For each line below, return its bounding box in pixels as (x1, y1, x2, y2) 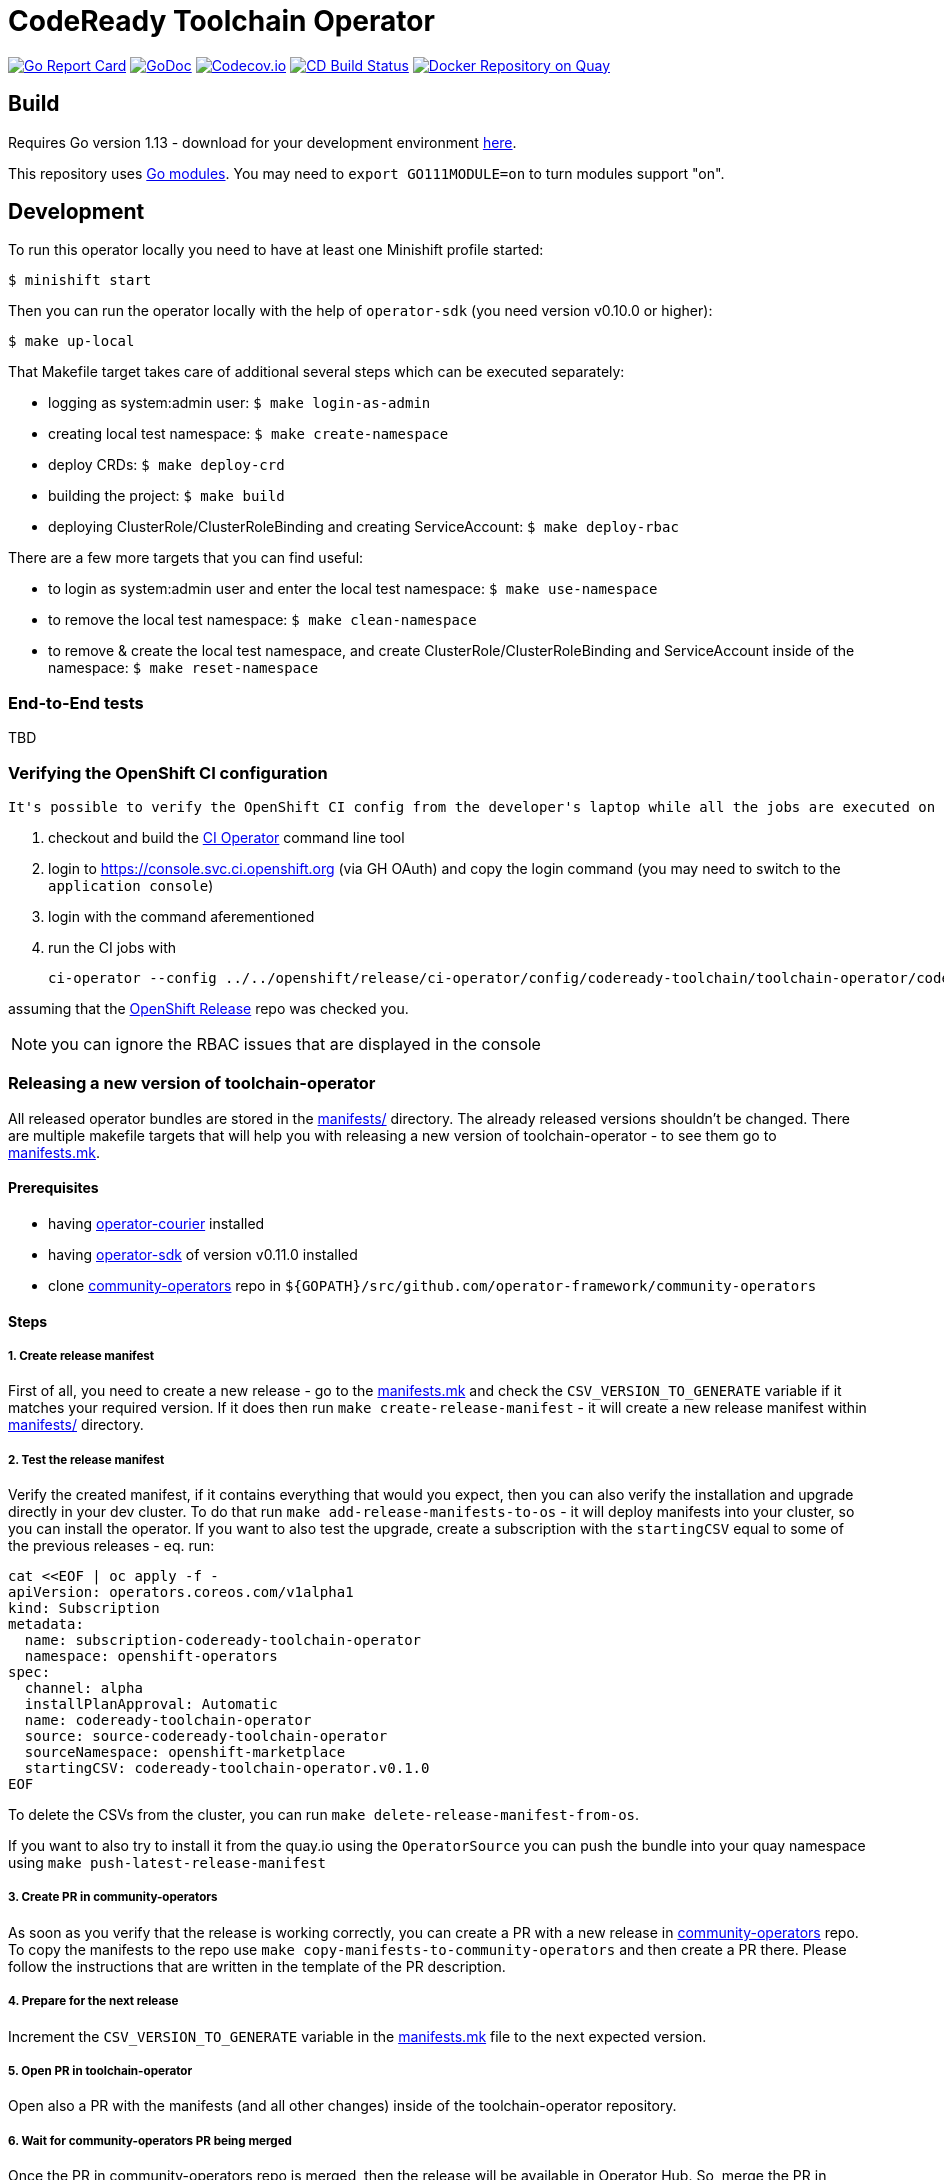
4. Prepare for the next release (8, 1994, 179, 2009)
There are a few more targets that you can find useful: (8, 549, 364, 567)
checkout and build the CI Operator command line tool (48, 828, 405, 846)
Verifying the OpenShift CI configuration (8, 762, 328, 783)
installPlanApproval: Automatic (24, 1696, 278, 1713)
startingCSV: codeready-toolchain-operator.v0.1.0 (24, 1760, 430, 1777)
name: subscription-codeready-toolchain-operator (24, 1632, 422, 1649)
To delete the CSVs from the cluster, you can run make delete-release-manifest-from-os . (8, 1806, 640, 1824)
